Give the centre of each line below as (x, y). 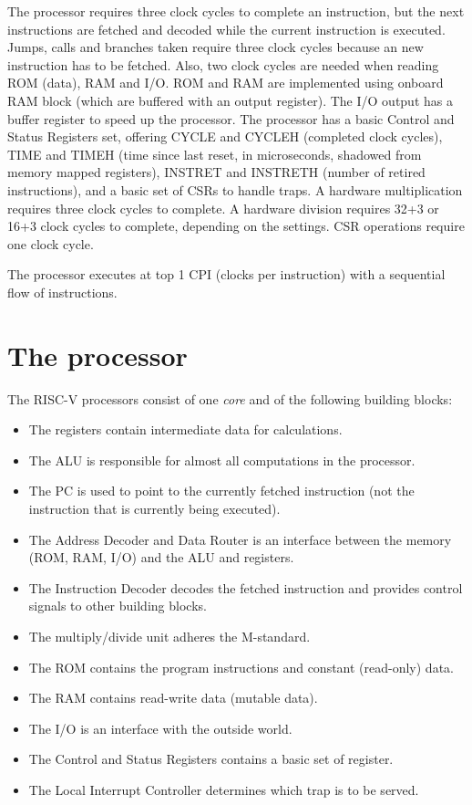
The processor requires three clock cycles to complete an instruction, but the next (236, 11)
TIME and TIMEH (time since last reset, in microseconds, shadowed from (215, 154)
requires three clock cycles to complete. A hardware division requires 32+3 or (223, 208)
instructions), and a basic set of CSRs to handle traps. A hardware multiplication (235, 189)
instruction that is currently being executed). (154, 508)
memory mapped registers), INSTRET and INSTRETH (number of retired (216, 172)
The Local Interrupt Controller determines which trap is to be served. (224, 789)
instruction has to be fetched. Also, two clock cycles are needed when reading (223, 64)
